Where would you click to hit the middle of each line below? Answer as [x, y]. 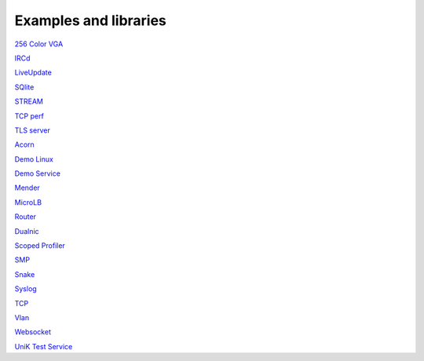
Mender [27, 188]
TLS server [32, 130]
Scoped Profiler [40, 246]
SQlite [24, 87]
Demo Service [37, 173]
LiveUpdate [33, 73]
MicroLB [28, 202]
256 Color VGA [39, 44]
